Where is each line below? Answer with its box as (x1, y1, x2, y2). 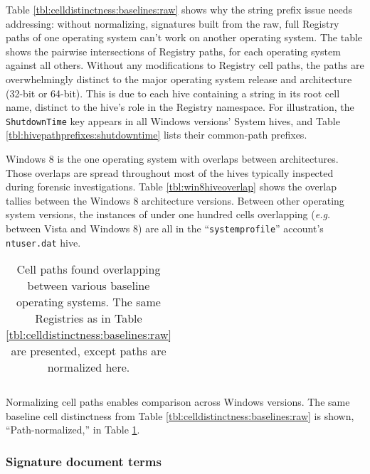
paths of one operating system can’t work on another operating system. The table (6, 30, 363, 45)
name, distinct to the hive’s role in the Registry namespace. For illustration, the (6, 99, 354, 114)
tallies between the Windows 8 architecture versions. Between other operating (6, 193, 344, 208)
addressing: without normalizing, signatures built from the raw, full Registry (6, 16, 339, 31)
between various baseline (27, 277, 150, 294)
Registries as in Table (35, 310, 142, 327)
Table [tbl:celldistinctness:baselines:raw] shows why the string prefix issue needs (6, 2, 353, 16)
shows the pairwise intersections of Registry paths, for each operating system (6, 43, 341, 58)
